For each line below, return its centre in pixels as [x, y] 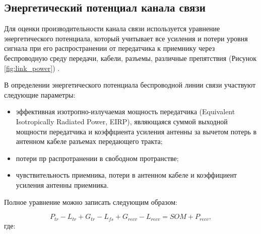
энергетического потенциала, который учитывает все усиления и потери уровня [126, 38]
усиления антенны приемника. [62, 184]
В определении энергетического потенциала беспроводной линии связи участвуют [130, 85]
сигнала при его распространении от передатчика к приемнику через [110, 48]
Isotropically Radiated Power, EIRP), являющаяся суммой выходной [122, 121]
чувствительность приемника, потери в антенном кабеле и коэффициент [126, 175]
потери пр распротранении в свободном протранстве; [97, 158]
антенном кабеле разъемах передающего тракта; [89, 141]
